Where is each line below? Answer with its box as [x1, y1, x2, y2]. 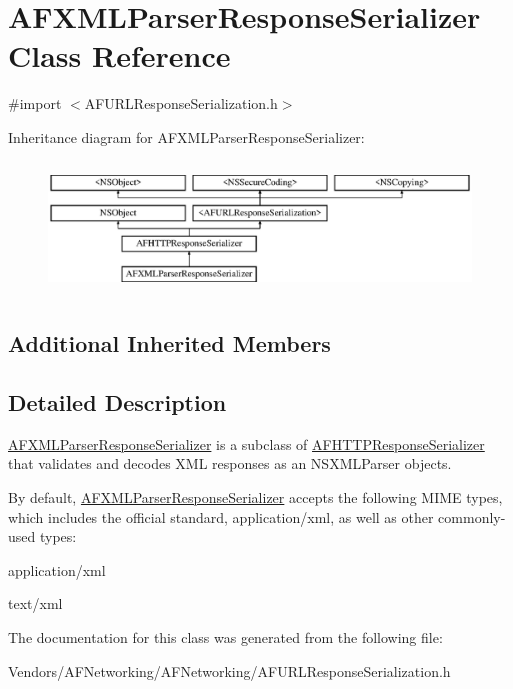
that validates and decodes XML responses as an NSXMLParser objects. [8, 453, 452, 474]
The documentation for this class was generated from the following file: [8, 626, 443, 647]
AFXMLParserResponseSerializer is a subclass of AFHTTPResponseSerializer [8, 433, 485, 454]
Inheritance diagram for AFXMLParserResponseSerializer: [8, 126, 365, 147]
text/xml [8, 593, 63, 614]
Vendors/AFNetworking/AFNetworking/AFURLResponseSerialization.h [8, 660, 451, 681]
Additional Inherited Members [8, 328, 331, 359]
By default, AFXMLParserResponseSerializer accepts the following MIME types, [8, 487, 503, 507]
